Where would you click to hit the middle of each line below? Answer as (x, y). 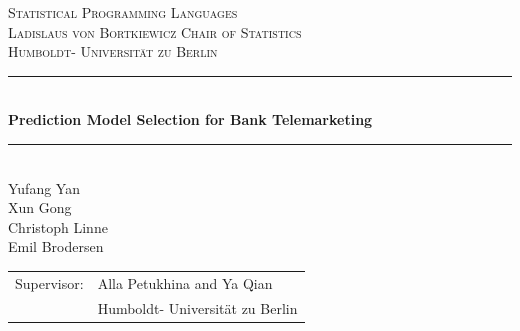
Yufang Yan (44, 187)
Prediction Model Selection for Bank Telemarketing (190, 119)
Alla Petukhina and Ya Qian (185, 282)
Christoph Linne (58, 226)
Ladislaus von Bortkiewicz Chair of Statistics (155, 31)
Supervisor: (49, 282)
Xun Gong (40, 207)
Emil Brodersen (56, 246)
